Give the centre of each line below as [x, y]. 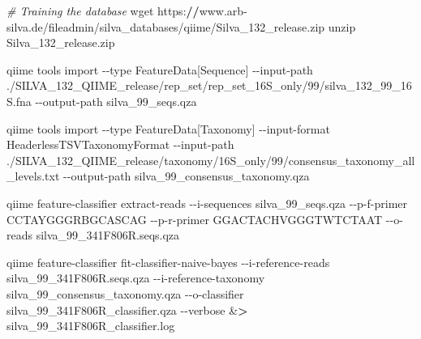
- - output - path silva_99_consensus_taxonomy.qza [187, 176]
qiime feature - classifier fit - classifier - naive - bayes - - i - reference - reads [168, 262]
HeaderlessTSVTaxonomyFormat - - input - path [120, 144]
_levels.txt [33, 176]
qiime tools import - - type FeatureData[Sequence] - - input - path [160, 69]
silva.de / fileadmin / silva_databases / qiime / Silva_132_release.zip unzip [181, 26]
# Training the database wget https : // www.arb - [127, 11]
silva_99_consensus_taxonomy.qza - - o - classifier [125, 293]
